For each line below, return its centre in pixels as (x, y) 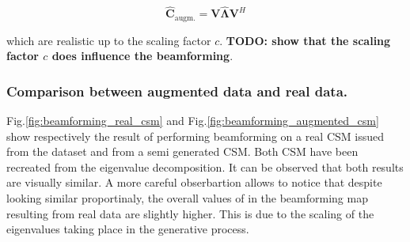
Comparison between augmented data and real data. (177, 91)
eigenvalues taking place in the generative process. (128, 229)
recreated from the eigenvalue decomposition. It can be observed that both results (205, 166)
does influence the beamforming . (142, 56)
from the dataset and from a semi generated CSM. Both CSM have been (182, 151)
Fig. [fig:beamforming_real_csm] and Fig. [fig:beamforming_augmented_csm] (193, 121)
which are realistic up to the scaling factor (109, 40)
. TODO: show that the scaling (305, 40)
